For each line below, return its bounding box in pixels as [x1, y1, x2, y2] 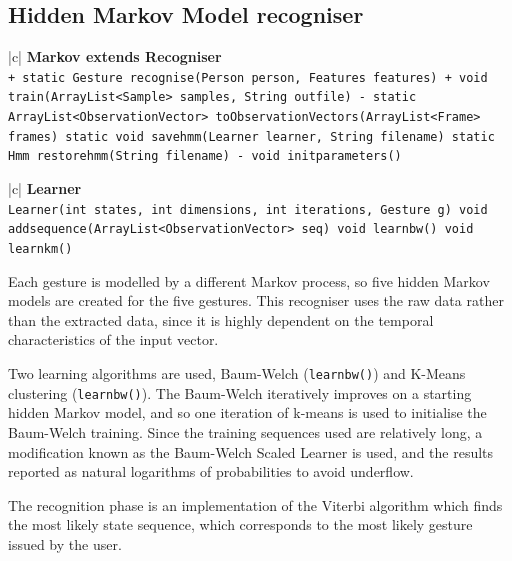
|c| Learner [8, 178, 82, 199]
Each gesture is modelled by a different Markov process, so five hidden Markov [8, 270, 490, 291]
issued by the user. [8, 533, 122, 554]
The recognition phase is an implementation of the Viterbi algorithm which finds [8, 494, 503, 515]
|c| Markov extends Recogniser [8, 46, 222, 67]
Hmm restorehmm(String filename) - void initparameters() [8, 149, 402, 164]
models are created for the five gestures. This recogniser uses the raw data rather [8, 290, 504, 311]
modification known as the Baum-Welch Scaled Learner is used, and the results [8, 441, 494, 462]
